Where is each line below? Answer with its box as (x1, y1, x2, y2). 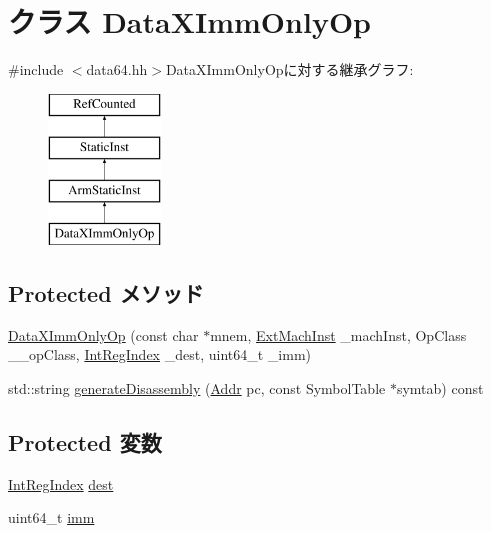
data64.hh (86, 59, 148, 80)
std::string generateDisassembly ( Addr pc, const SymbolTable (8, 377, 386, 398)
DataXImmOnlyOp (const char (8, 324, 199, 345)
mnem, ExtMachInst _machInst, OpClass (210, 324, 467, 345)
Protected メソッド (8, 277, 204, 308)
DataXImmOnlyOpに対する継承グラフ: (165, 59, 414, 80)
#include (8, 59, 64, 80)
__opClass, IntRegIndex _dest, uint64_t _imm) (8, 344, 311, 365)
